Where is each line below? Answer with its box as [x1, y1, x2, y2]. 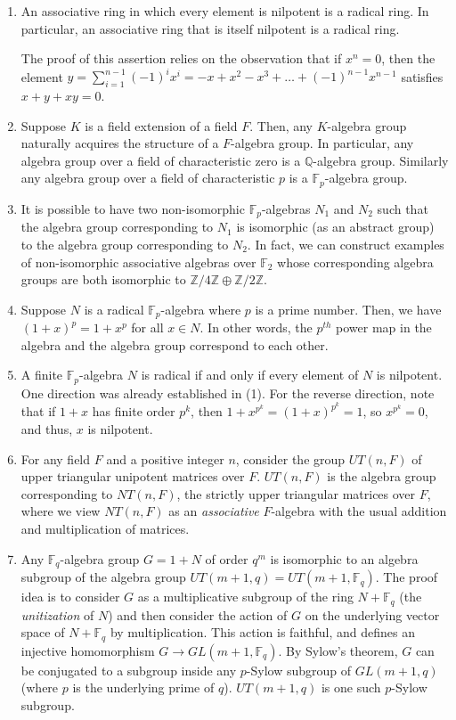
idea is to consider [20, 587, 120, 606]
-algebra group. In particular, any [231, 134, 414, 152]
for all [131, 318, 164, 337]
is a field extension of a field [85, 116, 238, 135]
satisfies [401, 67, 444, 86]
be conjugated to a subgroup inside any [20, 660, 237, 679]
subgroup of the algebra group [20, 568, 186, 586]
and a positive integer [106, 449, 224, 468]
